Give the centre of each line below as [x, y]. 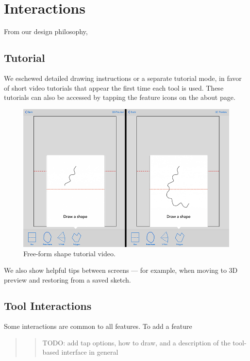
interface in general [90, 352]
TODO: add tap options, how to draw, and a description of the [136, 342]
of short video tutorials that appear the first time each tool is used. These [114, 87]
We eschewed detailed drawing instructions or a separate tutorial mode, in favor [123, 78]
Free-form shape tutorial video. [69, 254]
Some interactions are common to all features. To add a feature [98, 326]
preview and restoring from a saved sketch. [67, 279]
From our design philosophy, [46, 31]
